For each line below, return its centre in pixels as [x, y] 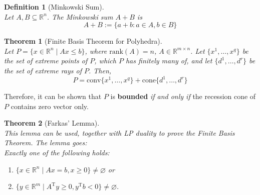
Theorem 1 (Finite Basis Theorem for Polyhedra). [83, 41]
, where [96, 51]
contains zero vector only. [50, 106]
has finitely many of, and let [169, 61]
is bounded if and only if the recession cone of [183, 96]
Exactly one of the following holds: [57, 153]
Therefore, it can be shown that [53, 96]
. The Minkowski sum [80, 16]
